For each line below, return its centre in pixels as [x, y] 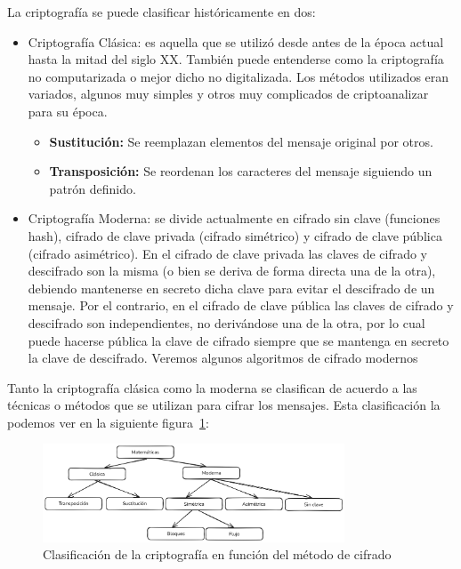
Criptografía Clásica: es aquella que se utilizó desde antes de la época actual [236, 41]
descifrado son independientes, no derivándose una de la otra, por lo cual [226, 322]
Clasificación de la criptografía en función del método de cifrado [217, 554]
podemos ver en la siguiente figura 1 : [108, 422]
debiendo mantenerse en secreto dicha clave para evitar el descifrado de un [231, 288]
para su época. [68, 111]
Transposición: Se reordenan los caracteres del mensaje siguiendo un [241, 171]
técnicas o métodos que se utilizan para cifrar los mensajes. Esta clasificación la [224, 405]
